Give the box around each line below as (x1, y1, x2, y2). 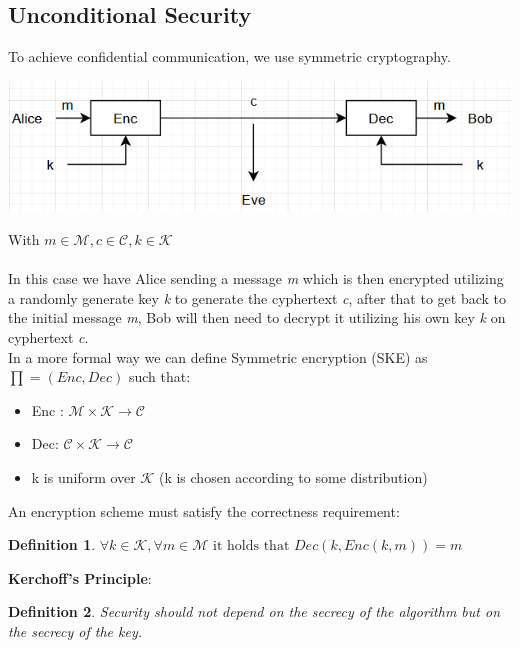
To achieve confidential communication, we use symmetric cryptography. (8, 46, 451, 67)
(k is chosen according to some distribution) (158, 466, 428, 487)
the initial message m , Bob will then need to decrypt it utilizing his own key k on (8, 307, 506, 328)
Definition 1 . (8, 534, 96, 555)
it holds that (213, 539, 290, 554)
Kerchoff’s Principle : (8, 567, 152, 588)
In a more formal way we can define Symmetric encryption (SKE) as (8, 346, 428, 367)
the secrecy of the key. (8, 620, 143, 641)
